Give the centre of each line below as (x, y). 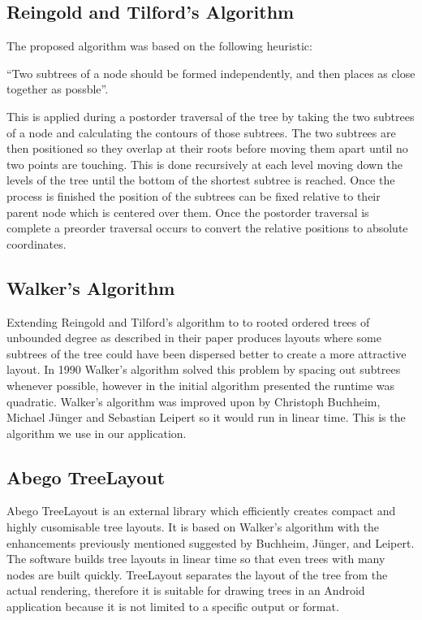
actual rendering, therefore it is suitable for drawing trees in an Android (186, 590)
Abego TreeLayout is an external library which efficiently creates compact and (201, 511)
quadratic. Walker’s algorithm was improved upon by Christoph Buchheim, (194, 401)
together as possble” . (58, 89)
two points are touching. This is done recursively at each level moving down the (205, 164)
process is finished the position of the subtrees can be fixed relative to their (194, 195)
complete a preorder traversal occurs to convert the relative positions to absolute (207, 228)
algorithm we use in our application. (97, 433)
